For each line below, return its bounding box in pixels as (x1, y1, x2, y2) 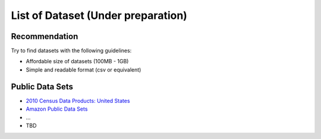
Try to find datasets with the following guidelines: (11, 47, 132, 54)
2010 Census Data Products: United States (26, 97, 130, 104)
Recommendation (11, 31, 78, 41)
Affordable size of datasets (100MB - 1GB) (26, 58, 129, 65)
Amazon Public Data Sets (26, 105, 88, 112)
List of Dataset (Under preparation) (11, 9, 187, 22)
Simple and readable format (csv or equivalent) (26, 66, 141, 73)
